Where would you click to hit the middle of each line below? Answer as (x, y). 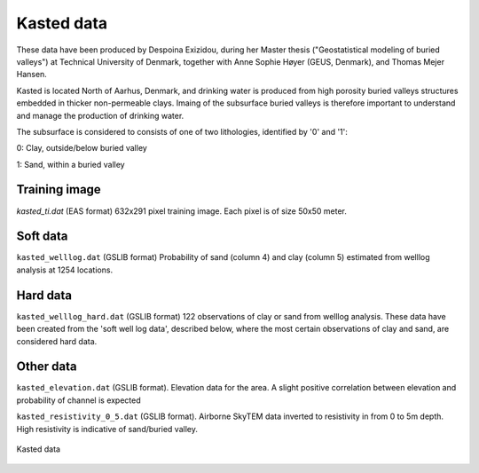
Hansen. (32, 75)
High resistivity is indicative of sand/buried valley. (107, 429)
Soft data (42, 236)
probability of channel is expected (79, 400)
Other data (47, 367)
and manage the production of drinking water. (100, 115)
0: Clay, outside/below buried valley (82, 148)
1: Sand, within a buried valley (71, 164)
